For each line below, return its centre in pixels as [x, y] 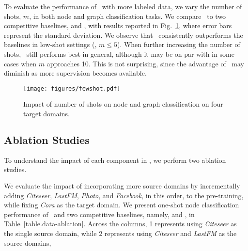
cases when [20, 63]
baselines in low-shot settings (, [50, 44]
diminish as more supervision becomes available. [75, 73]
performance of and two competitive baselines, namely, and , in [99, 214]
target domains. [46, 113]
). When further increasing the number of [178, 44]
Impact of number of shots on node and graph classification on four [123, 104]
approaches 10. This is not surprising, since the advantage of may [145, 63]
